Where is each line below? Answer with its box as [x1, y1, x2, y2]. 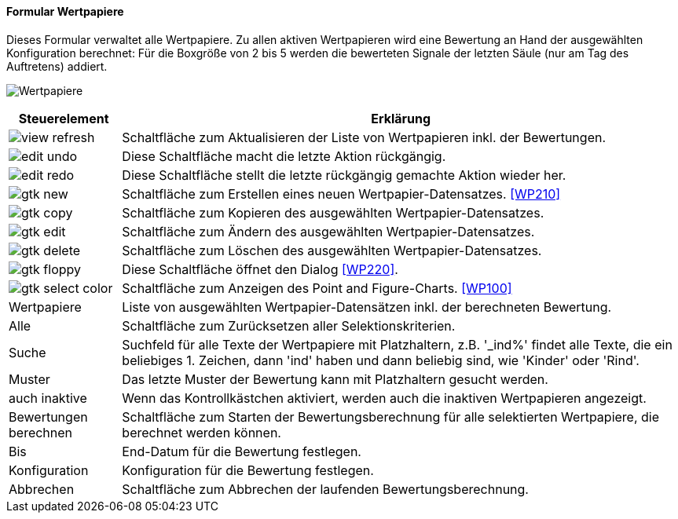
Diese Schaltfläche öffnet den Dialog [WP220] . [122, 261, 398, 277]
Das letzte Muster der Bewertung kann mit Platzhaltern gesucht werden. [122, 371, 548, 387]
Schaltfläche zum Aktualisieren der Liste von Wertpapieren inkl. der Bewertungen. [122, 129, 607, 145]
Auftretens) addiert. [6, 59, 108, 73]
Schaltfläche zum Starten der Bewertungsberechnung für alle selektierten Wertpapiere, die [122, 408, 660, 425]
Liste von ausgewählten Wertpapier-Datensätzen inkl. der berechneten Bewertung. [122, 298, 612, 315]
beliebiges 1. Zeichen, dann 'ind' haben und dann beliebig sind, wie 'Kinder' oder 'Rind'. [122, 352, 640, 368]
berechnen [9, 424, 73, 440]
